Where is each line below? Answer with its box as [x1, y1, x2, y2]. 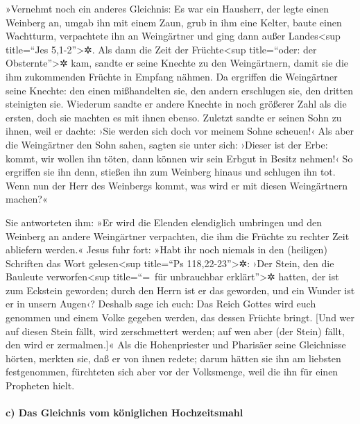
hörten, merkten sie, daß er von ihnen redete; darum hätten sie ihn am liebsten [6, 350, 341, 365]
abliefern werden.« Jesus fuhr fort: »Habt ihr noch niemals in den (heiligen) [6, 242, 327, 257]
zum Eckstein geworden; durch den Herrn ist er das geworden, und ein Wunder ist [6, 282, 355, 297]
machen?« [6, 192, 48, 206]
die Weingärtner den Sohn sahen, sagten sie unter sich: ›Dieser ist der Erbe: [6, 137, 328, 151]
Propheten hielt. [6, 378, 75, 393]
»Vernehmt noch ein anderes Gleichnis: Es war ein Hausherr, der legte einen [6, 1, 329, 15]
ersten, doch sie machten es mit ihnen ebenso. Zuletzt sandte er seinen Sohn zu [6, 110, 342, 124]
